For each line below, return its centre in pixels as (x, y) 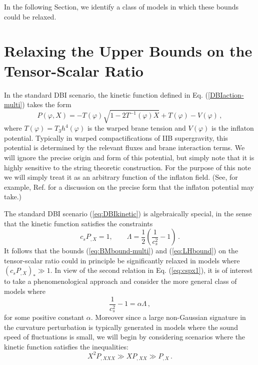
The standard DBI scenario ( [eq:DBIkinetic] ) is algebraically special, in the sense (128, 213)
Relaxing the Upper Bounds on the (128, 51)
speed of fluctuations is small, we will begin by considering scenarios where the (125, 337)
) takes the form (47, 104)
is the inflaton (233, 128)
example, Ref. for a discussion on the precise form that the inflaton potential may (129, 187)
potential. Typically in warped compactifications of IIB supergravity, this (116, 137)
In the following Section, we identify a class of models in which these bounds (121, 7)
